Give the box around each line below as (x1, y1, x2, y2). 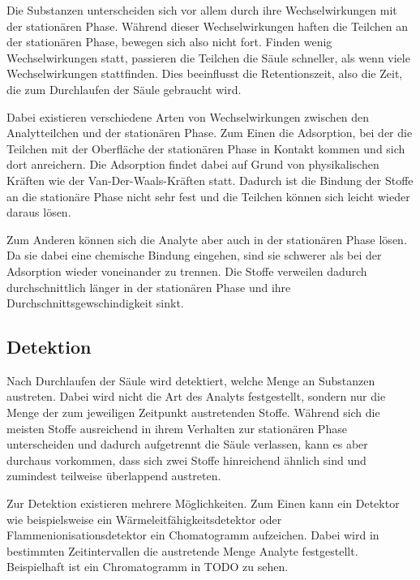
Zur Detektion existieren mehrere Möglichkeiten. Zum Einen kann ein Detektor (6, 495, 400, 512)
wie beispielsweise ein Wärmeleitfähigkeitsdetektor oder (6, 510, 282, 527)
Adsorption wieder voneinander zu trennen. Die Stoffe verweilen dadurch (6, 262, 367, 279)
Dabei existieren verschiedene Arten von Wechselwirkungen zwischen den (6, 108, 370, 125)
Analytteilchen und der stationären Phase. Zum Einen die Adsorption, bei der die (6, 124, 413, 141)
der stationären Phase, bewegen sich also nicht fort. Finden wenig (6, 33, 332, 50)
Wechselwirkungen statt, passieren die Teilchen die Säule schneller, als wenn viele (6, 49, 410, 66)
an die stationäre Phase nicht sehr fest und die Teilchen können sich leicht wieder (6, 187, 410, 204)
